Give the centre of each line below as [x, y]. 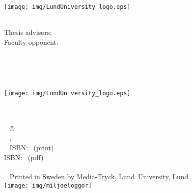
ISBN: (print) [32, 148]
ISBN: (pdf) [24, 157]
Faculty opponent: [31, 42]
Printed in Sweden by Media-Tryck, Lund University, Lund [99, 177]
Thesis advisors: [28, 32]
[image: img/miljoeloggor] [48, 185]
